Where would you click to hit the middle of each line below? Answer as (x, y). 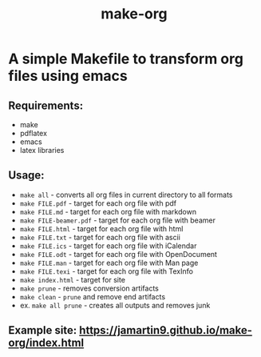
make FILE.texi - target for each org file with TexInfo (107, 271)
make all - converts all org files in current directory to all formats (126, 195)
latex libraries (42, 150)
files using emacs (68, 76)
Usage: (27, 176)
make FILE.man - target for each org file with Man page (109, 263)
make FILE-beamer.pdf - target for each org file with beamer (117, 220)
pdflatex (34, 133)
